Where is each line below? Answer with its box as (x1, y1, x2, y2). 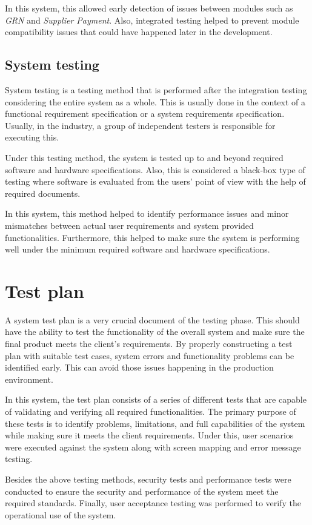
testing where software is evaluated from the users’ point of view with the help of (5, 175, 306, 188)
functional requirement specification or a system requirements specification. (5, 107, 285, 120)
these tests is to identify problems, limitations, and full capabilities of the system (5, 417, 305, 429)
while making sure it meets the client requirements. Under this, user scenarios (5, 429, 294, 441)
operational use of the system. (5, 508, 116, 521)
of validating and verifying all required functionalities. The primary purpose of (5, 404, 296, 417)
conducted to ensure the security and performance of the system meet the (5, 484, 279, 497)
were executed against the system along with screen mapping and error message (5, 440, 301, 453)
